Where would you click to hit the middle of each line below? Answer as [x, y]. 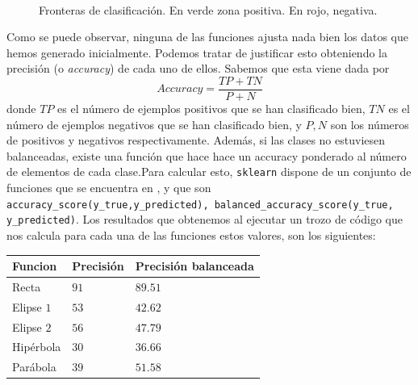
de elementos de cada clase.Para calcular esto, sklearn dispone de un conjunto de [209, 172]
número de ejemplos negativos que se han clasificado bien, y [154, 124]
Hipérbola [37, 347]
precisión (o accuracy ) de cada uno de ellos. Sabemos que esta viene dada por [198, 68]
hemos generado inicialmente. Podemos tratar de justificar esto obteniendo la [197, 52]
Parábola [34, 367]
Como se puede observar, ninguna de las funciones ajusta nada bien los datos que [208, 37]
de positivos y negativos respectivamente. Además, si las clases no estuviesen [196, 140]
